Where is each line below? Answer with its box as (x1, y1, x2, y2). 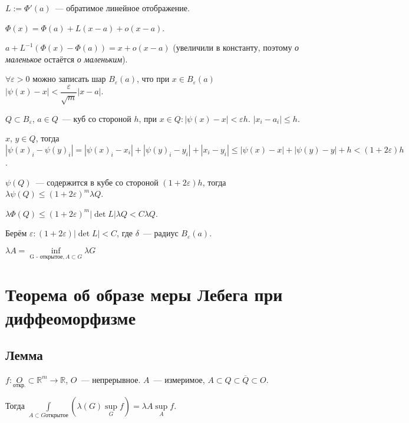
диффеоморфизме (5, 305, 136, 329)
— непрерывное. (81, 373, 141, 385)
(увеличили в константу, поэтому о (173, 41, 299, 54)
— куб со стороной (62, 112, 131, 124)
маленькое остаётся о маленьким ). (5, 52, 128, 65)
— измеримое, (153, 373, 205, 385)
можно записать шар (32, 72, 106, 85)
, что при (137, 72, 170, 85)
